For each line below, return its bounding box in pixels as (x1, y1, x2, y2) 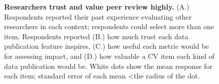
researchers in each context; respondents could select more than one (4, 21, 214, 32)
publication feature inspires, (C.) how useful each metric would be (4, 41, 209, 51)
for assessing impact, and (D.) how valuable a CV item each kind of (4, 50, 215, 61)
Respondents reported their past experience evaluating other (4, 11, 192, 22)
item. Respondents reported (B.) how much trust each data (4, 31, 189, 41)
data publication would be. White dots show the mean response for (4, 60, 213, 71)
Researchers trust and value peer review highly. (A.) (4, 2, 190, 12)
